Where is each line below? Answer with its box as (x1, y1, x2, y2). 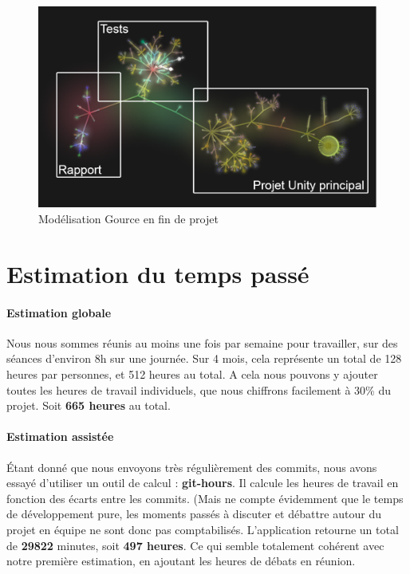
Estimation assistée (6, 428, 114, 445)
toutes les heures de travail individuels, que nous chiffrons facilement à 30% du (6, 381, 392, 398)
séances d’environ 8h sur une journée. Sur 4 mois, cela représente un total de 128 (6, 350, 402, 367)
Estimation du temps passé (6, 257, 309, 289)
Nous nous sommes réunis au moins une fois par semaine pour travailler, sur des (6, 334, 398, 351)
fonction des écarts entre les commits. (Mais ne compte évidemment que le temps (6, 489, 404, 506)
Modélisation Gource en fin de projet (38, 210, 219, 227)
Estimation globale (6, 304, 112, 320)
